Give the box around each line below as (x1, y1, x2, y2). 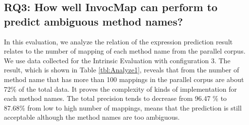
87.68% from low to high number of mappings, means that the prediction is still (4, 102, 242, 112)
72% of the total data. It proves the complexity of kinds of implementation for (4, 83, 237, 94)
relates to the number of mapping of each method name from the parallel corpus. (4, 46, 246, 56)
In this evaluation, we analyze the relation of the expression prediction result (4, 36, 233, 46)
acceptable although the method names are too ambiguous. (4, 112, 180, 122)
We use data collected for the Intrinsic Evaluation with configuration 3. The (4, 55, 231, 65)
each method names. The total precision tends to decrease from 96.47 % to (4, 93, 227, 103)
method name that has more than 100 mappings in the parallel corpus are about (4, 74, 244, 84)
